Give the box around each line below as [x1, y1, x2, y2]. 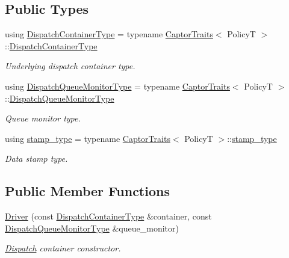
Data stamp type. [5, 152, 68, 165]
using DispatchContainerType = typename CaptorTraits [5, 28, 213, 40]
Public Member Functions [5, 182, 170, 200]
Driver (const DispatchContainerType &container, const [5, 210, 212, 223]
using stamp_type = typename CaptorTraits [5, 132, 170, 144]
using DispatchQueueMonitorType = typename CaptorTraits [5, 79, 230, 92]
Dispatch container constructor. [5, 242, 121, 254]
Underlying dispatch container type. [5, 60, 135, 72]
